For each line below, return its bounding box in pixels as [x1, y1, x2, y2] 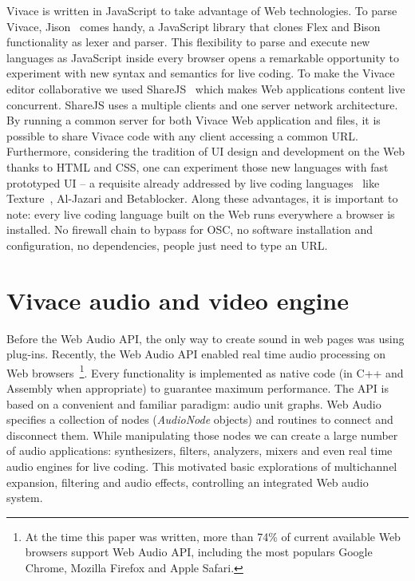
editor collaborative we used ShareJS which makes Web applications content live [6, 80, 405, 97]
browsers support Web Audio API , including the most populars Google [25, 543, 373, 560]
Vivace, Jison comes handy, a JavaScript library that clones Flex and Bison [6, 18, 381, 34]
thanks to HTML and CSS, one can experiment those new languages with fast [6, 158, 389, 175]
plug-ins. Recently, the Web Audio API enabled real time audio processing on [6, 346, 386, 362]
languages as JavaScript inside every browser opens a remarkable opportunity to [6, 49, 400, 65]
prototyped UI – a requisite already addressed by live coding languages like [6, 174, 380, 191]
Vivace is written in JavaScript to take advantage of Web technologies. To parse [6, 2, 397, 18]
